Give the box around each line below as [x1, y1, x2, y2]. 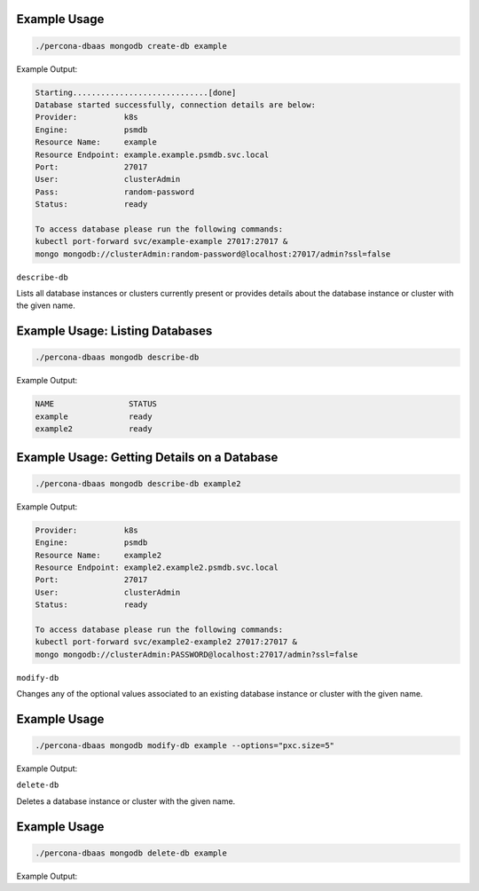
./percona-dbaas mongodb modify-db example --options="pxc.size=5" [35, 741, 335, 751]
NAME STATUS [35, 399, 157, 409]
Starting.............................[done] [35, 87, 237, 98]
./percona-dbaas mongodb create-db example [35, 41, 228, 51]
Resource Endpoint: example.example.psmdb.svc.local [35, 149, 270, 160]
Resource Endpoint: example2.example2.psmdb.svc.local [35, 562, 279, 572]
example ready [35, 411, 153, 422]
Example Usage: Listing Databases [16, 324, 213, 339]
